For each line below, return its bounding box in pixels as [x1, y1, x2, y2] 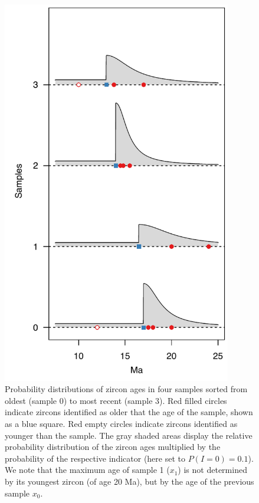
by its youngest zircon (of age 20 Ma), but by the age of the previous [5, 475, 254, 487]
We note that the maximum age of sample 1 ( [5, 463, 170, 476]
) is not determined [178, 463, 247, 476]
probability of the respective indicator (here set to [5, 452, 185, 464]
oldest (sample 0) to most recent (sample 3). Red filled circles [5, 394, 227, 406]
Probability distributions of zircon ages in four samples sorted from [5, 383, 248, 395]
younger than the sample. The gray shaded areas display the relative [5, 429, 253, 441]
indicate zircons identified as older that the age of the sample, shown [5, 406, 253, 418]
